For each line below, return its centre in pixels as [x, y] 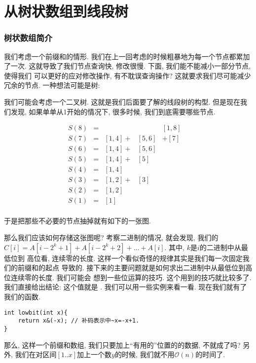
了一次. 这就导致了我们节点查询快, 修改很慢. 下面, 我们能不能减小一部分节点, [128, 66]
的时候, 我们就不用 [145, 354]
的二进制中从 [220, 247]
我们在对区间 [36, 354]
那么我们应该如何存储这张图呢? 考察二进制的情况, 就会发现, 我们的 [111, 237]
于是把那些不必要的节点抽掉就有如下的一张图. [77, 221]
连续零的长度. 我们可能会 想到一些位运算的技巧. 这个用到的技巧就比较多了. [131, 277]
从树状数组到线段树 [66, 11]
